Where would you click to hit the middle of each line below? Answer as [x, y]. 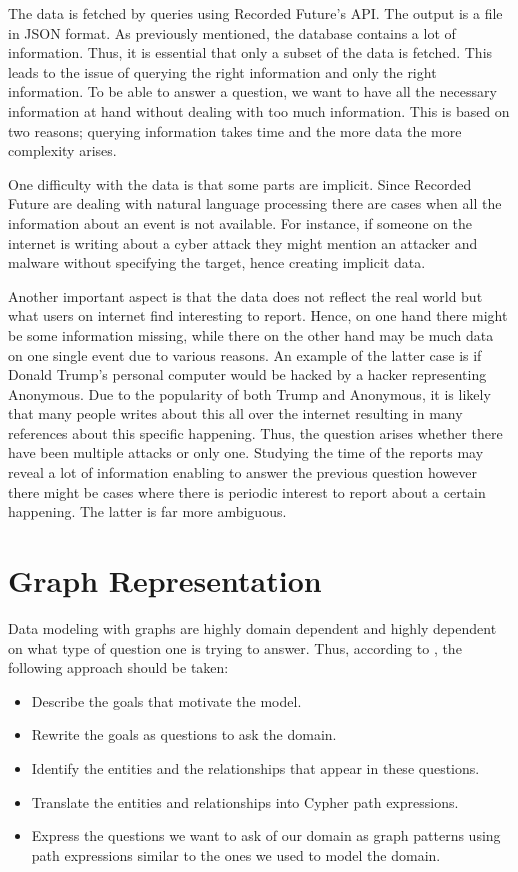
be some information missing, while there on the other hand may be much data [251, 334]
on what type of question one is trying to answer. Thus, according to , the [235, 647]
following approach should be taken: [118, 667]
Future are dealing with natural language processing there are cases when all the [255, 203]
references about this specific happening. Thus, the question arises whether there [255, 432]
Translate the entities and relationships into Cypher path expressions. [245, 801]
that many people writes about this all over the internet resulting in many [235, 413]
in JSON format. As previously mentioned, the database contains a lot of [232, 32]
